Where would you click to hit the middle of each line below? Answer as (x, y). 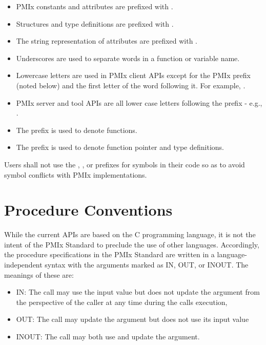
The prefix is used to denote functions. (77, 130)
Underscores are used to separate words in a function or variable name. (128, 58)
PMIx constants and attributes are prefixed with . (95, 6)
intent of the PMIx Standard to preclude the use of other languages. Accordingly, (132, 244)
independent (23, 265)
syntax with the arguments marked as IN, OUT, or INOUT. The (147, 265)
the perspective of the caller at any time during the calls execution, (122, 302)
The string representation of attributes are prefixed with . (107, 41)
